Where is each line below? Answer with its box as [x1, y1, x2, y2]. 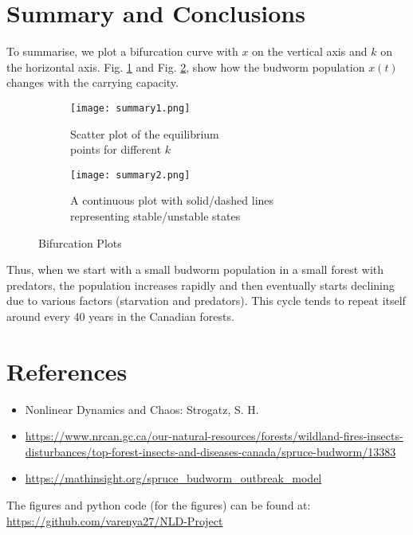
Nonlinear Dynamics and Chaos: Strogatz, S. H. [25, 400, 259, 417]
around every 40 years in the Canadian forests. [6, 307, 234, 324]
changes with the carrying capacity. [6, 74, 179, 91]
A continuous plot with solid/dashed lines [70, 192, 274, 209]
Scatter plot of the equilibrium [70, 125, 219, 142]
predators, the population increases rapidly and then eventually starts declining [6, 276, 395, 293]
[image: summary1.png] [70, 102, 191, 114]
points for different [70, 141, 162, 158]
